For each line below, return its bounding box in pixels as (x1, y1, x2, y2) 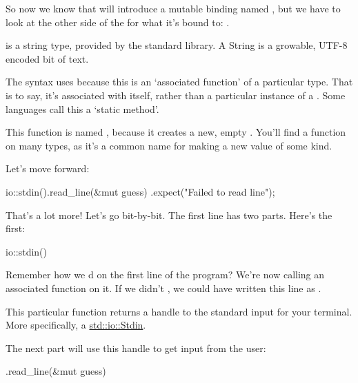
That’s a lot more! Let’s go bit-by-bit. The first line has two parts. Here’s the (6, 207, 332, 222)
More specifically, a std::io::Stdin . (6, 318, 146, 332)
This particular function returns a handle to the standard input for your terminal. (6, 304, 352, 318)
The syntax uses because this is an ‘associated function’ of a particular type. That (6, 74, 353, 89)
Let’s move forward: (6, 161, 90, 176)
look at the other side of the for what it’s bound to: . (6, 14, 230, 29)
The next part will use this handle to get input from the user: (6, 340, 266, 355)
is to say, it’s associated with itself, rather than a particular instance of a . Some (6, 87, 346, 102)
